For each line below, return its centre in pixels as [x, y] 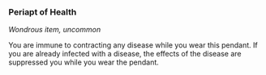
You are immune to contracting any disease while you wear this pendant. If [133, 45]
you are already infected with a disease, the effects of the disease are [125, 54]
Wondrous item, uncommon [55, 30]
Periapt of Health [43, 12]
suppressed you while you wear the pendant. [84, 62]
